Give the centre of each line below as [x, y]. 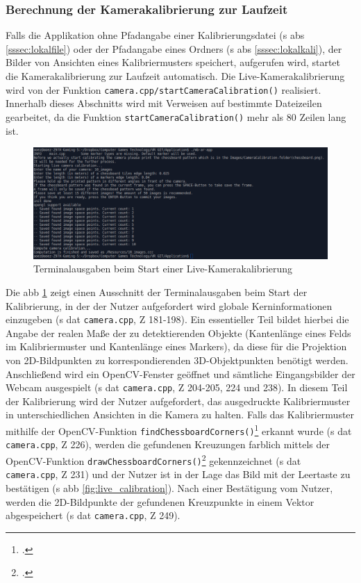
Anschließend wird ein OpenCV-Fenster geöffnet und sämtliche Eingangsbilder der [180, 373]
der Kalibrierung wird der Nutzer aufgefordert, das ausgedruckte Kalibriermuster [178, 401]
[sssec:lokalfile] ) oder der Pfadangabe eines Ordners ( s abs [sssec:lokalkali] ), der [174, 48]
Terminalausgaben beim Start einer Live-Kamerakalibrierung [163, 269]
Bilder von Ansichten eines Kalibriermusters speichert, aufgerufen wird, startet [173, 62]
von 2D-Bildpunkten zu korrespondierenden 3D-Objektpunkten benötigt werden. [177, 360]
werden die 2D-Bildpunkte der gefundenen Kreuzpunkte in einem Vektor [160, 501]
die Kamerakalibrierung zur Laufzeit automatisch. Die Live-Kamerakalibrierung [175, 76]
